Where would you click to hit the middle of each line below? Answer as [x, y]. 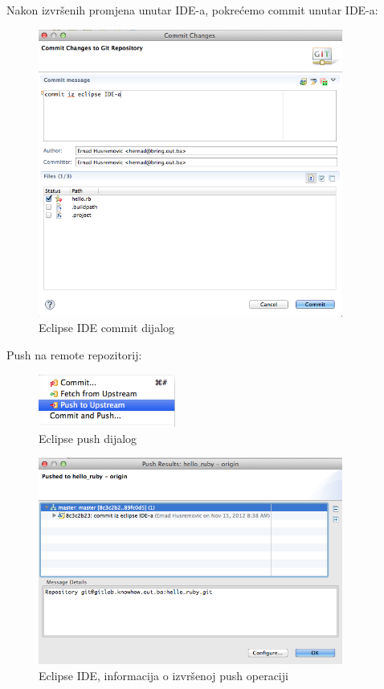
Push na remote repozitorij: [74, 355]
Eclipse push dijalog [88, 438]
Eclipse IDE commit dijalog [107, 328]
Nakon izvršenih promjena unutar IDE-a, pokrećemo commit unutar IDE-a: [192, 10]
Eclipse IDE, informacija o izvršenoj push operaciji [163, 676]
